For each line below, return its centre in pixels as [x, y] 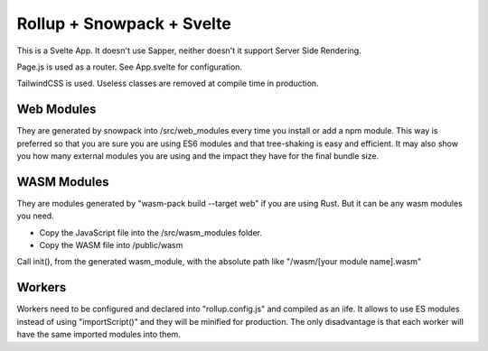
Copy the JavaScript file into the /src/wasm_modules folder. [150, 232]
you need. [35, 216]
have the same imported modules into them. [99, 335]
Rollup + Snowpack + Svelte [124, 23]
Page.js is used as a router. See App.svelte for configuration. [130, 67]
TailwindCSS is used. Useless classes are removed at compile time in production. [168, 83]
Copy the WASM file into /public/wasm [111, 245]
